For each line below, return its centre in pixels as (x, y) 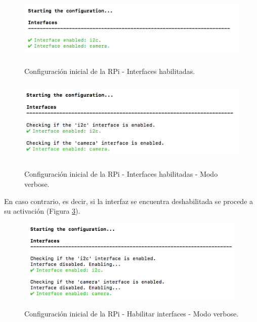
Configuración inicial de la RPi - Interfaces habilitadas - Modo (121, 174)
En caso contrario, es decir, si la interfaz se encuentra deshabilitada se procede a (129, 201)
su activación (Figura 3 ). (42, 211)
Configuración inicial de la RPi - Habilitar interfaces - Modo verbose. (132, 314)
